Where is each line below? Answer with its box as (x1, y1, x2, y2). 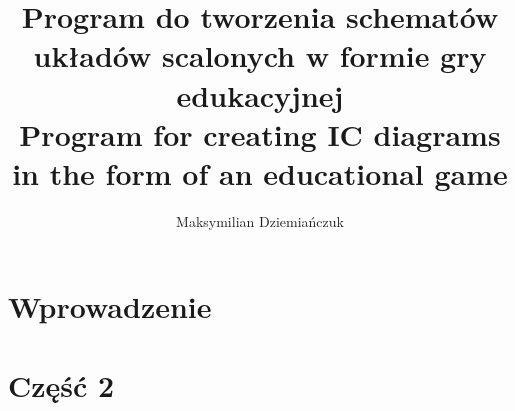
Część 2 (8, 364, 115, 405)
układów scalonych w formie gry (33, 35, 487, 76)
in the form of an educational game (12, 152, 508, 193)
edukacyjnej (176, 74, 344, 115)
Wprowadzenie (8, 286, 212, 327)
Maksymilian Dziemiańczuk (176, 210, 344, 231)
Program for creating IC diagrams (19, 113, 501, 154)
